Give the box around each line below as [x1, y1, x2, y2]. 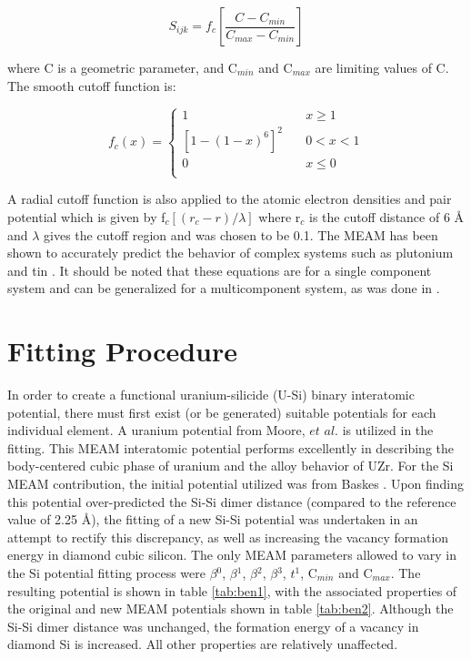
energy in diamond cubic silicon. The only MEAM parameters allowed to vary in [7, 545, 457, 564]
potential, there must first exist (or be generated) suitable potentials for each [7, 402, 436, 421]
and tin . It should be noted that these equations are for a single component [7, 260, 432, 279]
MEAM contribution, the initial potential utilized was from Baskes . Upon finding [7, 473, 465, 492]
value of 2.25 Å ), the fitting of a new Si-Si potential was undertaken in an [7, 510, 418, 529]
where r [258, 207, 301, 226]
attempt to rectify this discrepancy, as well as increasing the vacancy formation [7, 527, 449, 546]
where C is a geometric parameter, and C [7, 58, 237, 76]
